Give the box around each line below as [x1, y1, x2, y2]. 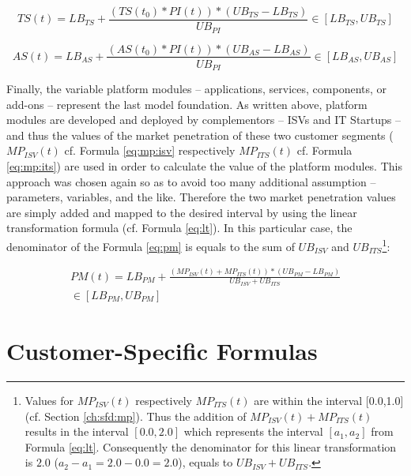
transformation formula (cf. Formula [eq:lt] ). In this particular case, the [6, 219, 353, 236]
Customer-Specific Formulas [6, 335, 318, 367]
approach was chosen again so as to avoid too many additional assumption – [6, 173, 376, 189]
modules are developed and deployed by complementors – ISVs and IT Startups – [6, 111, 402, 128]
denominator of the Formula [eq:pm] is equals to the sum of [6, 238, 295, 254]
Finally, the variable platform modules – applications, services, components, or [6, 81, 387, 97]
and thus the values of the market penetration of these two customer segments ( [6, 126, 394, 143]
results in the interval [25, 423, 129, 440]
